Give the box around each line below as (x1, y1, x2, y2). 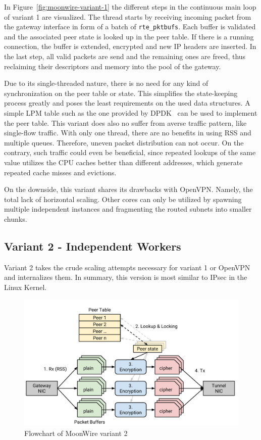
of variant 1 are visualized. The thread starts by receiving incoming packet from (4, 11, 251, 22)
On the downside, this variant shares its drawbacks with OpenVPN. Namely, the (4, 184, 253, 194)
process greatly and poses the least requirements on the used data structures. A (4, 97, 250, 108)
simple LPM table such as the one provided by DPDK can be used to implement (4, 108, 257, 118)
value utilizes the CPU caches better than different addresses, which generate (4, 157, 243, 167)
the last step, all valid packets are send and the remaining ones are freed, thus (4, 51, 246, 62)
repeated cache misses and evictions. (4, 167, 117, 177)
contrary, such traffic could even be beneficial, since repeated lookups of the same (4, 147, 256, 158)
